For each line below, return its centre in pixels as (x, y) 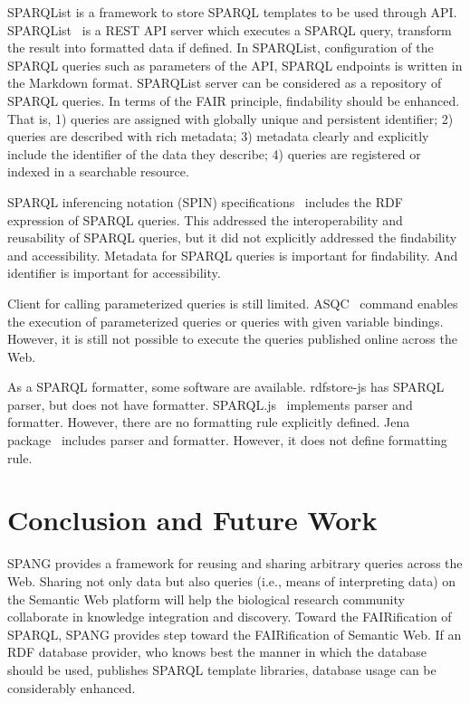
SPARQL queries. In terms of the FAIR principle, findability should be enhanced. (234, 100)
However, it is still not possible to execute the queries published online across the (232, 339)
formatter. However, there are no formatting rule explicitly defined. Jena (209, 422)
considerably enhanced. (72, 687)
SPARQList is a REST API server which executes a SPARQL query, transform (230, 29)
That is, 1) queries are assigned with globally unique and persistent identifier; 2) (230, 118)
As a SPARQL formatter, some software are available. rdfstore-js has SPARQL (226, 387)
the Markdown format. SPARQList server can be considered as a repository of (225, 83)
